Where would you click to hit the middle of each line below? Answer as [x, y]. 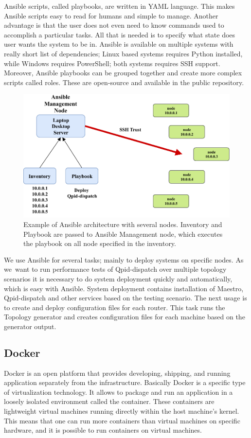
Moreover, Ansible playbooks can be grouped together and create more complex [123, 73]
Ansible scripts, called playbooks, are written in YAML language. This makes [119, 6]
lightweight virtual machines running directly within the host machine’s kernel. [122, 411]
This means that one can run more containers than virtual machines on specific [122, 420]
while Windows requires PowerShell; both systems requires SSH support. [112, 63]
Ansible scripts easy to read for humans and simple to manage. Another [111, 15]
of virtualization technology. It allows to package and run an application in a [118, 392]
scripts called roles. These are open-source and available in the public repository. [124, 82]
